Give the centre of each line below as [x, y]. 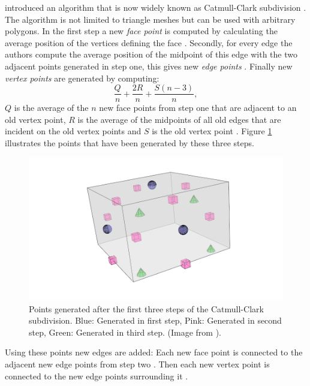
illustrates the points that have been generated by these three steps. [130, 143]
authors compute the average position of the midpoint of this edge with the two [151, 54]
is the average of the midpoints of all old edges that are [179, 119]
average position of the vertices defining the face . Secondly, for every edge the [149, 42]
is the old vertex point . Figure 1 [212, 131]
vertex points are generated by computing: [82, 78]
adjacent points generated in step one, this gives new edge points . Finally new [149, 66]
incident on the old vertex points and [73, 131]
